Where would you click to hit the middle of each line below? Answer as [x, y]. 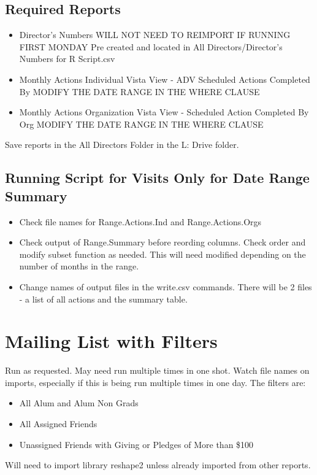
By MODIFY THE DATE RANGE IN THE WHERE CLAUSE [139, 91]
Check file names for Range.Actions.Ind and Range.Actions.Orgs [140, 221]
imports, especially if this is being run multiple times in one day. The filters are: [155, 382]
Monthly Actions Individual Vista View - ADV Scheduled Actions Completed [165, 79]
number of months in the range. [79, 266]
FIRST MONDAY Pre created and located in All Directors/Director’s [151, 46]
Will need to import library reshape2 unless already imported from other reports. [158, 465]
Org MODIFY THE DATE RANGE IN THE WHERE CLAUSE [141, 124]
